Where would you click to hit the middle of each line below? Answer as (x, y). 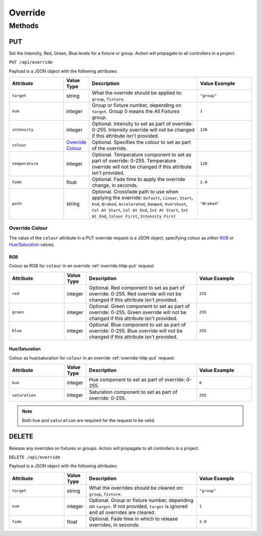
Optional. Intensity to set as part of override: (142, 124)
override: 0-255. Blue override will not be (136, 331)
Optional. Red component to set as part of (137, 288)
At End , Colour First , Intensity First (134, 216)
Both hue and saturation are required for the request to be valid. (89, 420)
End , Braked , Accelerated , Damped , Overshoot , (140, 204)
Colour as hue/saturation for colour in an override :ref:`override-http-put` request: (92, 358)
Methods (24, 26)
